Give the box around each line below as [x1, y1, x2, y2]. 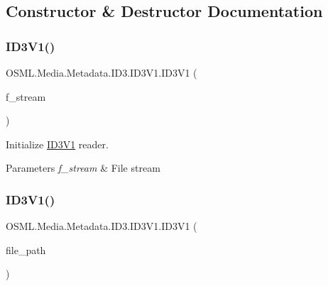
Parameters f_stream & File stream [6, 160, 160, 175]
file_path [6, 242, 46, 257]
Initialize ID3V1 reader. [6, 136, 109, 151]
